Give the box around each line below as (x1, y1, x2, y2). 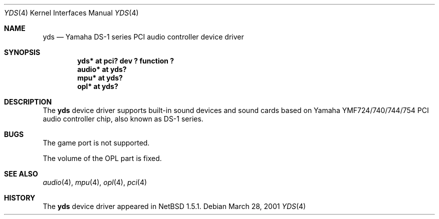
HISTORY (4, 193, 36, 202)
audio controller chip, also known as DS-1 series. (43, 114, 203, 123)
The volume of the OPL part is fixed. (43, 154, 162, 162)
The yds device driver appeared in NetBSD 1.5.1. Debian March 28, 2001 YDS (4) (43, 202, 306, 210)
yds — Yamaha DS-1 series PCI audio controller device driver (43, 32, 244, 41)
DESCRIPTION (4, 97, 52, 106)
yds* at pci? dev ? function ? (77, 56, 174, 65)
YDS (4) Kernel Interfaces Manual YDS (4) (4, 8, 139, 17)
